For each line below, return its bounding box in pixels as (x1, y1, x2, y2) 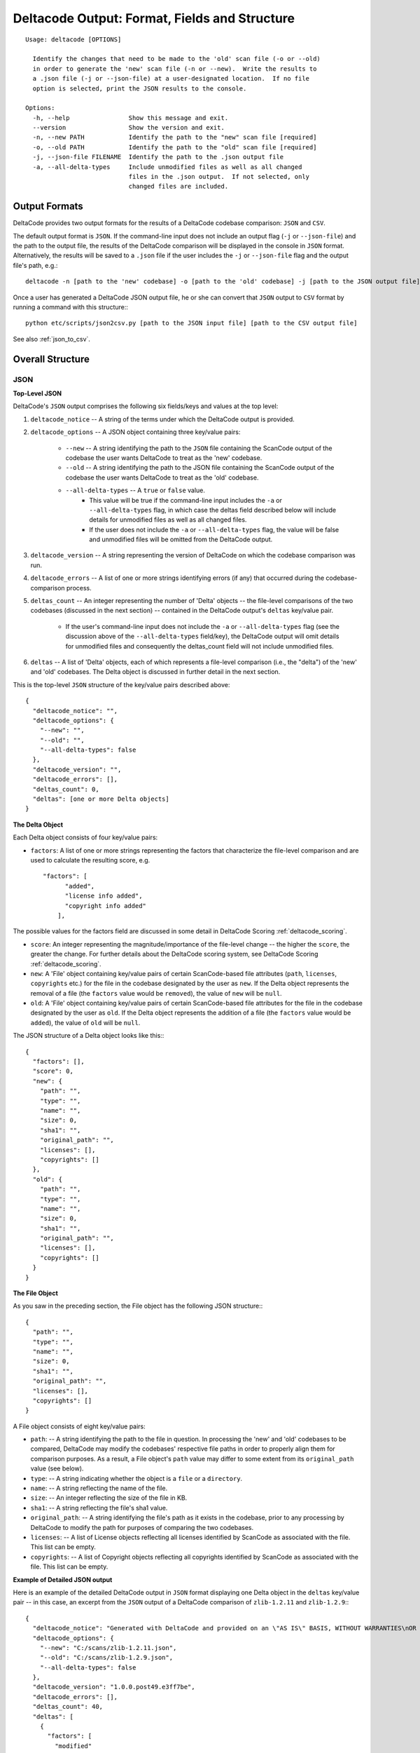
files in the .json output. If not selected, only (128, 172, 310, 181)
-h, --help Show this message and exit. (32, 114, 229, 122)
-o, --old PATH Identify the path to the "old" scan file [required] (32, 143, 317, 151)
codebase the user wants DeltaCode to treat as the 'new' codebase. (65, 453, 262, 462)
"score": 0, (32, 1067, 73, 1076)
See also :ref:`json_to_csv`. (13, 334, 91, 343)
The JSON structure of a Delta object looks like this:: (13, 1031, 164, 1040)
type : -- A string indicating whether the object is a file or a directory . (30, 1474, 243, 1482)
